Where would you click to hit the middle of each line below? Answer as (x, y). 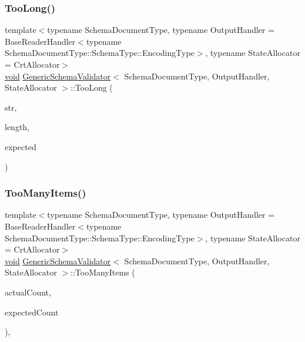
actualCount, (28, 292)
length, (17, 127)
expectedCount (32, 312)
